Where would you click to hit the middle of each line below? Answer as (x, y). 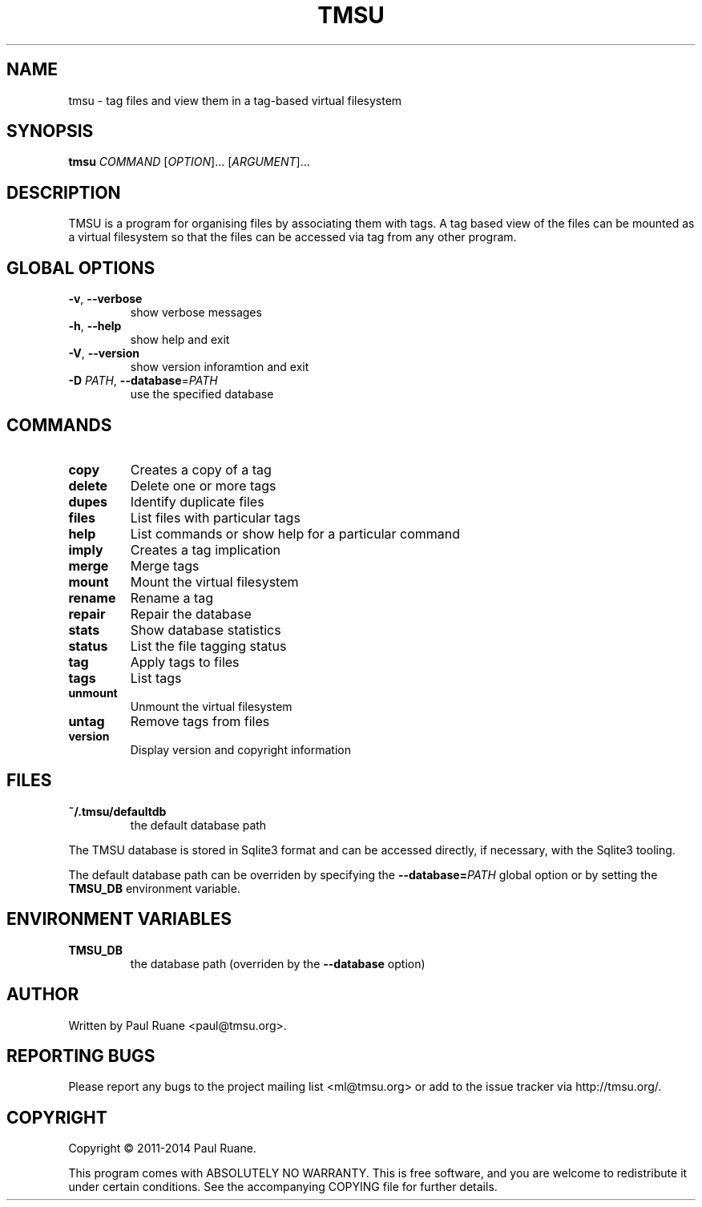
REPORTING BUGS (81, 1056)
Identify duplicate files (197, 501)
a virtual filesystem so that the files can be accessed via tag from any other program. (292, 237)
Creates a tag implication (206, 549)
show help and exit (180, 340)
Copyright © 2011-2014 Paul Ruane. (162, 1148)
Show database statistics (206, 630)
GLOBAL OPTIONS (81, 268)
